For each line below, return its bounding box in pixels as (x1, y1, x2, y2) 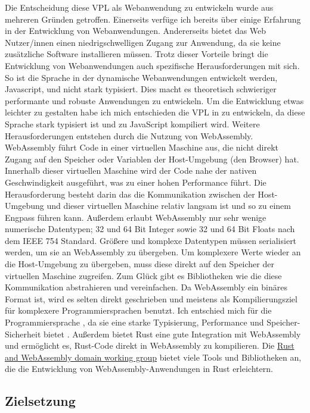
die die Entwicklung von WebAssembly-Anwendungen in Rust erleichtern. (5, 362, 273, 375)
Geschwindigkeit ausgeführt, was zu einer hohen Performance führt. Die (5, 176, 266, 188)
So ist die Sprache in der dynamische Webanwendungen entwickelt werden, (5, 71, 278, 83)
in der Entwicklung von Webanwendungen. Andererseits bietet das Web (5, 24, 266, 37)
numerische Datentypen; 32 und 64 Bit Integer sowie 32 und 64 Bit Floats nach (5, 223, 295, 235)
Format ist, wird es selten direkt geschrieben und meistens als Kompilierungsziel (5, 292, 297, 305)
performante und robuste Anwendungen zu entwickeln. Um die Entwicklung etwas (5, 94, 304, 107)
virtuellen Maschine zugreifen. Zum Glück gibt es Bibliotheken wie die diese (5, 269, 282, 281)
